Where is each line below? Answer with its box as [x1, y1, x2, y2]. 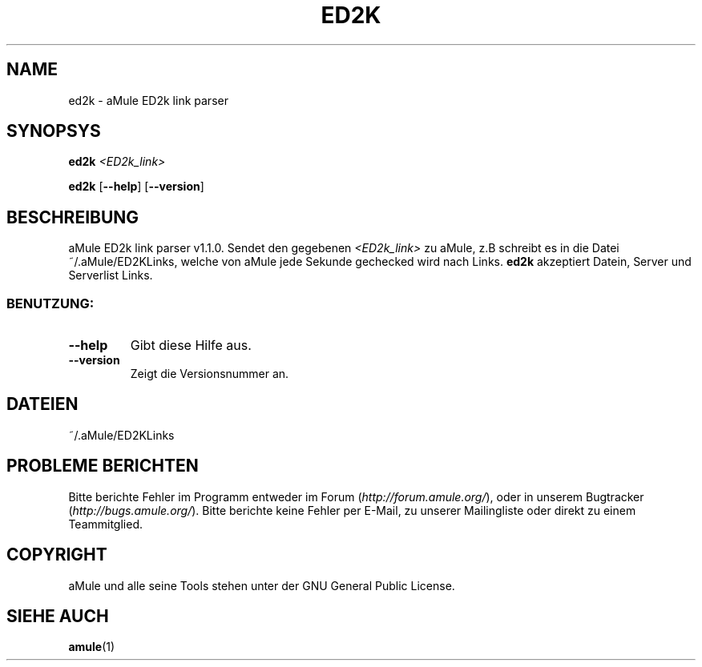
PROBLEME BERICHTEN [6, 456, 199, 476]
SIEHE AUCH [6, 605, 109, 626]
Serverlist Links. [68, 268, 153, 283]
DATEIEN [6, 394, 79, 415]
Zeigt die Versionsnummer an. [130, 367, 289, 381]
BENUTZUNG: [6, 295, 95, 311]
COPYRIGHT [6, 544, 107, 565]
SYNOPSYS [6, 121, 101, 142]
